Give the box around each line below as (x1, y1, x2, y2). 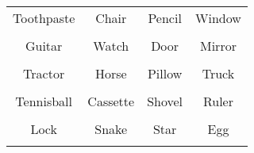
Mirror (199, 36, 237, 55)
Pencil (148, 9, 182, 27)
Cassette (87, 92, 135, 110)
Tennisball (15, 92, 72, 110)
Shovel (147, 92, 183, 110)
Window (195, 9, 241, 27)
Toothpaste (13, 9, 75, 27)
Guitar (25, 36, 63, 55)
